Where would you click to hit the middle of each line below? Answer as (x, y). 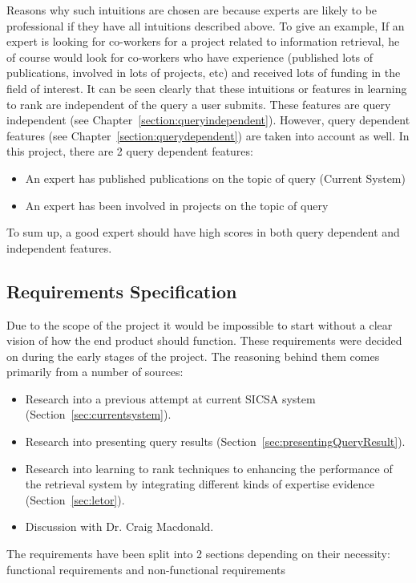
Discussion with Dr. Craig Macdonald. (119, 526)
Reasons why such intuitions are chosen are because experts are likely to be (192, 10)
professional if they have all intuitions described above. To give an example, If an (206, 25)
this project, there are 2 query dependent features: (130, 151)
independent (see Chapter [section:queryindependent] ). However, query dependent (208, 120)
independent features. (59, 247)
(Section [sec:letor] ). (75, 499)
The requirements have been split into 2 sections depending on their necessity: (198, 554)
